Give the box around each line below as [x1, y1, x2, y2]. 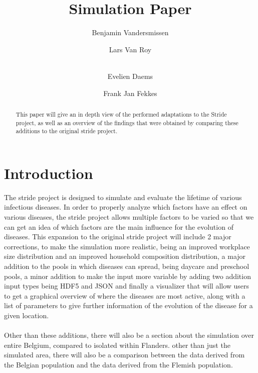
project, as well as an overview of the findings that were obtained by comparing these [16, 118, 238, 127]
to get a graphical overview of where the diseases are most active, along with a [4, 290, 245, 301]
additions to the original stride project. [16, 127, 118, 135]
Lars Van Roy [109, 44, 152, 54]
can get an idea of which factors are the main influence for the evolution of [4, 221, 233, 232]
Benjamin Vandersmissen [92, 27, 169, 38]
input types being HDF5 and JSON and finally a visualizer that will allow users [4, 281, 249, 291]
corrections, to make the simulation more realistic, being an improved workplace [4, 241, 250, 251]
